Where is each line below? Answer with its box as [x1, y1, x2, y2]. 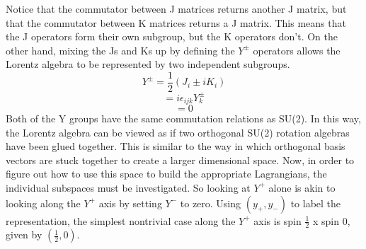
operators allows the [253, 42, 341, 57]
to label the [290, 195, 341, 210]
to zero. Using [180, 195, 241, 210]
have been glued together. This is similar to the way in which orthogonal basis [6, 139, 345, 154]
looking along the [6, 195, 81, 210]
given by [6, 227, 42, 242]
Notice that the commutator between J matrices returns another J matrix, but [6, 1, 347, 16]
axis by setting [98, 195, 162, 210]
